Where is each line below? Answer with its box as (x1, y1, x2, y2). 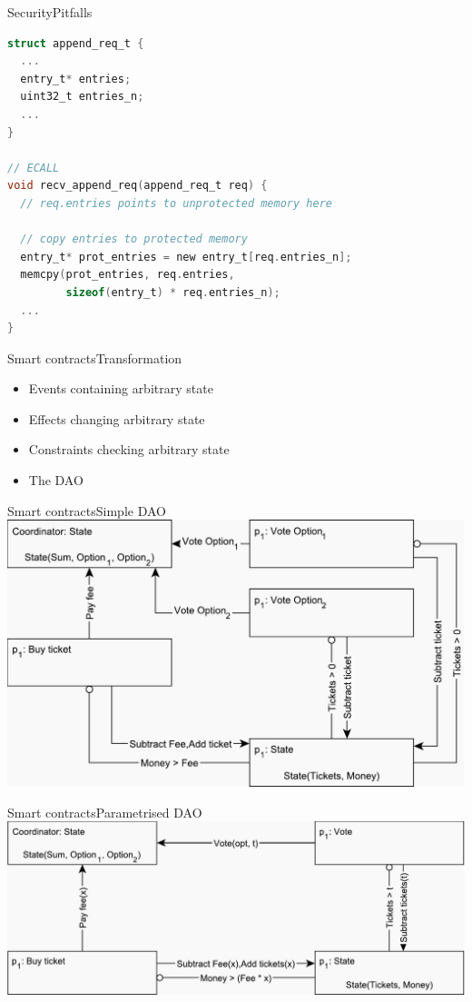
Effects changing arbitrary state (28, 409, 205, 428)
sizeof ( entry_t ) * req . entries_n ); (65, 285, 280, 299)
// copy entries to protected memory (20, 233, 248, 246)
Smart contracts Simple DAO (7, 501, 166, 520)
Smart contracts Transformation (7, 348, 182, 367)
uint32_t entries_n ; (20, 90, 144, 104)
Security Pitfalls (7, 3, 93, 21)
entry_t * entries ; (20, 72, 132, 85)
